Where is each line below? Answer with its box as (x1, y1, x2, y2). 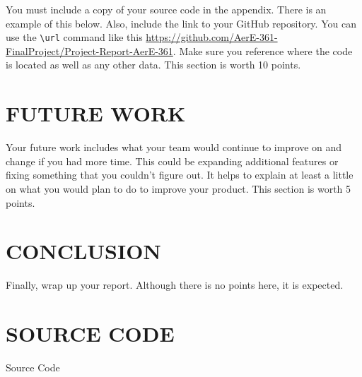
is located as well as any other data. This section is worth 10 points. (6, 57, 301, 72)
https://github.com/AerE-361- (146, 30, 278, 44)
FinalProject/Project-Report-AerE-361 (6, 43, 173, 58)
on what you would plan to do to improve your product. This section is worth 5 (6, 181, 351, 196)
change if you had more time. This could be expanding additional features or (6, 153, 339, 168)
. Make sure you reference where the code (173, 43, 353, 58)
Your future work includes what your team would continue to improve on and (6, 140, 342, 155)
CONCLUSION (6, 237, 161, 265)
